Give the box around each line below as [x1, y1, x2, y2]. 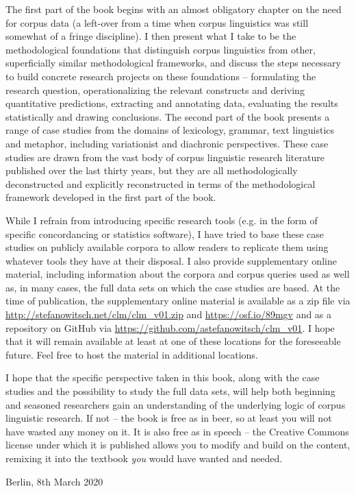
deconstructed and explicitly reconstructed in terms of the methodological [5, 176, 316, 191]
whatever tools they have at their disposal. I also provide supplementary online [5, 253, 337, 267]
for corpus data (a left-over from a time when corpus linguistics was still [5, 15, 309, 29]
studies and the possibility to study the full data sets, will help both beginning [5, 384, 335, 398]
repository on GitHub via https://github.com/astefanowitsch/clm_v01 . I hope [5, 320, 335, 335]
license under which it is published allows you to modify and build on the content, [5, 437, 351, 452]
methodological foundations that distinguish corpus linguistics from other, [5, 42, 316, 56]
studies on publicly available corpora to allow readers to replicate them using [5, 240, 329, 254]
